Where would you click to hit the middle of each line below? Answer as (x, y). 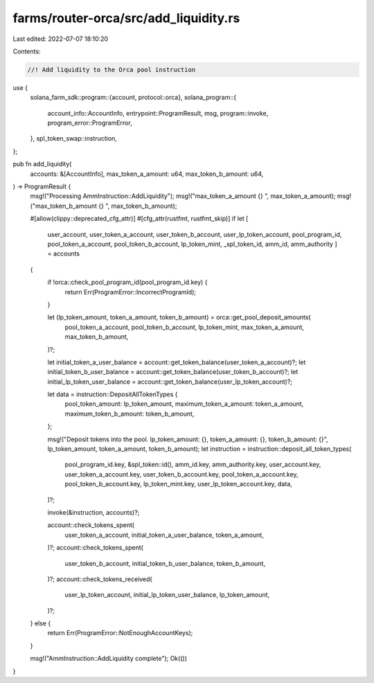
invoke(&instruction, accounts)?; (93, 512)
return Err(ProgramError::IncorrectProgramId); (131, 292)
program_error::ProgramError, (90, 123)
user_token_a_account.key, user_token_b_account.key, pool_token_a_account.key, (181, 474)
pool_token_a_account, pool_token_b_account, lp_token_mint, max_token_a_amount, (185, 327)
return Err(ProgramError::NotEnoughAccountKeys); (120, 633)
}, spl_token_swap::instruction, (73, 139)
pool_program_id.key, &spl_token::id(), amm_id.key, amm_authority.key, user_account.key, (193, 465)
